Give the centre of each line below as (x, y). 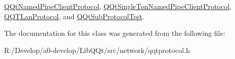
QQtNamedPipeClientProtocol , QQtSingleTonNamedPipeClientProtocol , (118, 6)
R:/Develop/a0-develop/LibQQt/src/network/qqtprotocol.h (97, 50)
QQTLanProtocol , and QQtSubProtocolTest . (74, 16)
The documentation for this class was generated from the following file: (115, 33)
